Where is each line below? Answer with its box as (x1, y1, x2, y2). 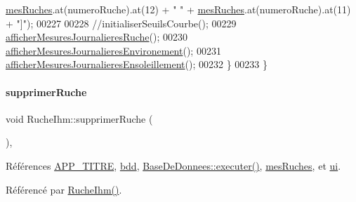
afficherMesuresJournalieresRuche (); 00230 (6, 29, 187, 44)
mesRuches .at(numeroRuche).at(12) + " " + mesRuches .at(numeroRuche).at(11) (6, 2, 351, 16)
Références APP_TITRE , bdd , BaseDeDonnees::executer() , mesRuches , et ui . (6, 158, 341, 173)
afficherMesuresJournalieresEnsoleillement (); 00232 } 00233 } (6, 57, 268, 72)
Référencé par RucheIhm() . (6, 182, 122, 196)
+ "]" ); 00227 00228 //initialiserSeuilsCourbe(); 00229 (6, 15, 237, 30)
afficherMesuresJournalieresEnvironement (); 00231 (6, 43, 221, 58)
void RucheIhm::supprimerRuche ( (6, 111, 153, 126)
